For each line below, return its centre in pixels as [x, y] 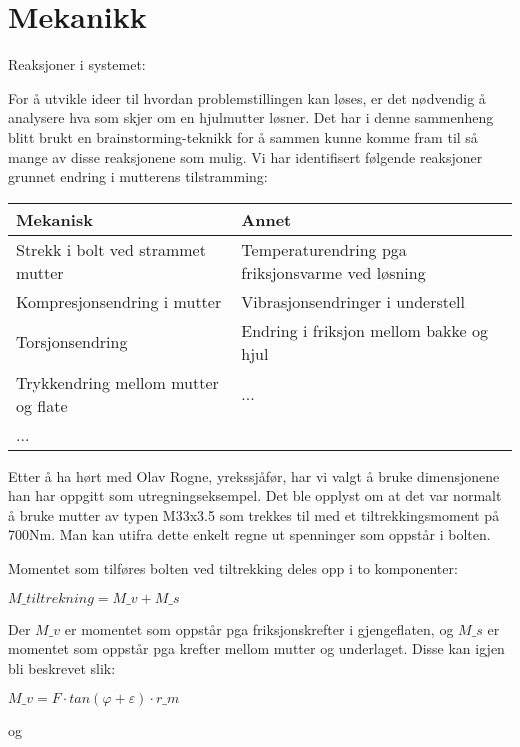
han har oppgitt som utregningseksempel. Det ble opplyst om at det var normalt [255, 495]
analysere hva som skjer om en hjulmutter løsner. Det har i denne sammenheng [251, 117]
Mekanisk [54, 219]
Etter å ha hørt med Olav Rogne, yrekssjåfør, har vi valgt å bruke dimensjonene [254, 475]
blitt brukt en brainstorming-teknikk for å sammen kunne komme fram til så [243, 136]
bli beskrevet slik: [62, 667]
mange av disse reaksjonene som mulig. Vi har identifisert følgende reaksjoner [245, 156]
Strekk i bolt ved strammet [111, 249]
